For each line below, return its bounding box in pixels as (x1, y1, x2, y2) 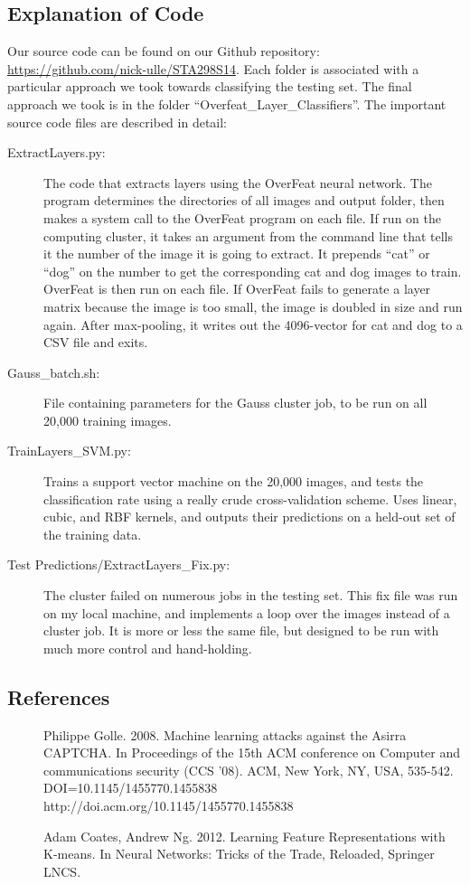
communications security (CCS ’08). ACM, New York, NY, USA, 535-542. (43, 760, 454, 779)
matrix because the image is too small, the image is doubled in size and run (43, 296, 463, 315)
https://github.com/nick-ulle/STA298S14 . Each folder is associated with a (7, 59, 419, 78)
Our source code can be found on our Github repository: (7, 42, 320, 61)
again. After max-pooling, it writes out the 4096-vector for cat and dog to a (43, 315, 463, 334)
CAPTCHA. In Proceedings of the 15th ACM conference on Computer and (43, 743, 461, 762)
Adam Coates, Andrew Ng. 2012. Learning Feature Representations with (43, 826, 446, 845)
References (7, 682, 110, 710)
